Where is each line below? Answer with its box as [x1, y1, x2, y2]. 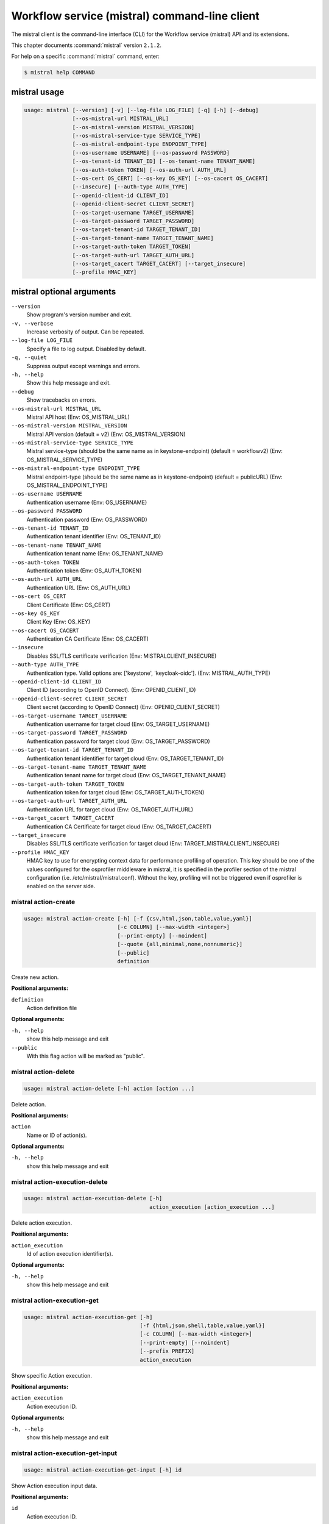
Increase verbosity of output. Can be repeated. [26, 328, 144, 335]
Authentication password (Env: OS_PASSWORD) [26, 516, 147, 523]
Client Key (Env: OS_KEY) [26, 618, 91, 625]
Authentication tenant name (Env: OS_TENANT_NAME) [26, 550, 164, 557]
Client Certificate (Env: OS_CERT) [26, 601, 111, 608]
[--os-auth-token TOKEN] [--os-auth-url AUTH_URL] [72, 166, 227, 173]
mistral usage [11, 87, 65, 97]
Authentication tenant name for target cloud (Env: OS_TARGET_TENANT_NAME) [26, 772, 227, 779]
